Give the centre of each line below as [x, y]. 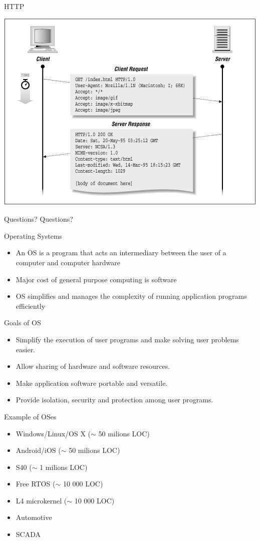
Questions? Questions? [39, 219]
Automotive [34, 517]
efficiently [31, 306]
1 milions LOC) [64, 467]
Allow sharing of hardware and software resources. [93, 366]
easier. [26, 349]
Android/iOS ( [38, 450]
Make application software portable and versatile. [92, 383]
